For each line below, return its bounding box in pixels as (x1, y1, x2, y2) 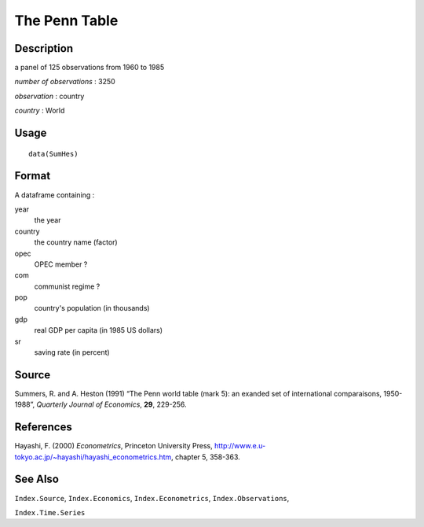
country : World (14, 106, 65, 116)
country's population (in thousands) (34, 304, 150, 313)
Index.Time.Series (14, 508, 86, 517)
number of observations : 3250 (14, 77, 115, 87)
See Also (14, 473, 59, 486)
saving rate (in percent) (34, 348, 110, 357)
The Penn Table (14, 12, 119, 29)
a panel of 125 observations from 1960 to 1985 (14, 63, 165, 72)
